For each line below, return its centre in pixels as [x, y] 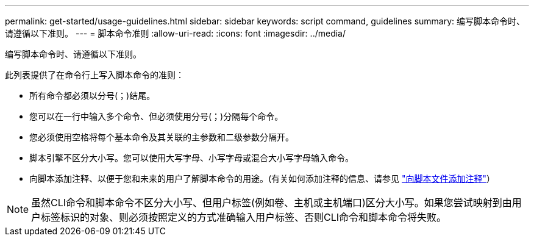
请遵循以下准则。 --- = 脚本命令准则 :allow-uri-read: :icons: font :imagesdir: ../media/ [176, 33]
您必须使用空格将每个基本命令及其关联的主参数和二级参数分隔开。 [162, 137]
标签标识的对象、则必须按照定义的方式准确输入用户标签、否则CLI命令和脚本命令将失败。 [244, 217]
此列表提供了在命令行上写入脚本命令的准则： [94, 75]
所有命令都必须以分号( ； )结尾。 [92, 95]
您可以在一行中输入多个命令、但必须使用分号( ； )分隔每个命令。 [156, 116]
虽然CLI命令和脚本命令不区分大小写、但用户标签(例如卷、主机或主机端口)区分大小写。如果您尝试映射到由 [272, 203]
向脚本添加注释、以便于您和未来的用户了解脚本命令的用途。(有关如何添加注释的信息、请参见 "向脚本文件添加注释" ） [262, 178]
